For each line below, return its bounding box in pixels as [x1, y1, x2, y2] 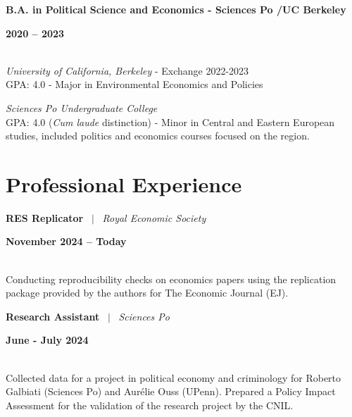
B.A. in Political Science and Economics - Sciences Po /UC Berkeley [6, 2, 346, 16]
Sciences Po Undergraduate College [6, 100, 158, 115]
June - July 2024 [6, 332, 89, 347]
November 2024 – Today [6, 234, 127, 249]
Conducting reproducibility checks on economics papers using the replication [6, 271, 337, 286]
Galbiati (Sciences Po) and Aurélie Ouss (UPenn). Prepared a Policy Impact [6, 384, 336, 399]
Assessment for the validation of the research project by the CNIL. [6, 397, 294, 412]
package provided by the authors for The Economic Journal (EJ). [6, 285, 289, 300]
